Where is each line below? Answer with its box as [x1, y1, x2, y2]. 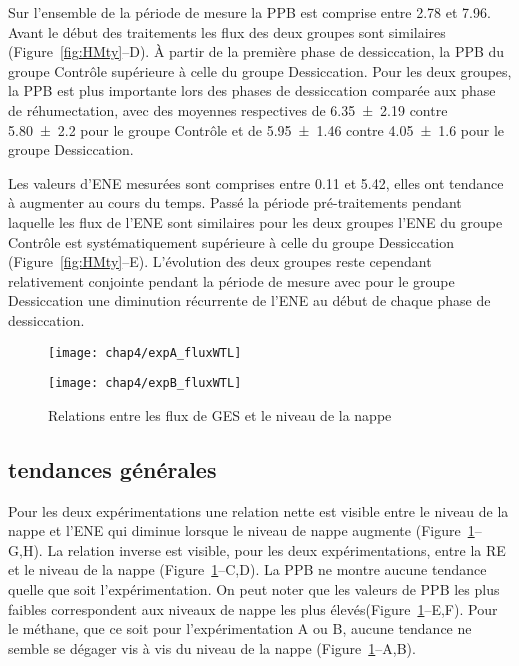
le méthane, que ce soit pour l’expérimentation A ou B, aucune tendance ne [8, 618, 472, 639]
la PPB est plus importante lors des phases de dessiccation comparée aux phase [8, 80, 496, 101]
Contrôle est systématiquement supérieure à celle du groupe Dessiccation [8, 231, 455, 252]
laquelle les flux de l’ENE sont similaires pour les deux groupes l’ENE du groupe [8, 211, 503, 232]
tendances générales [8, 453, 217, 484]
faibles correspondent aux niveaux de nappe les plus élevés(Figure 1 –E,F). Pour [8, 598, 498, 619]
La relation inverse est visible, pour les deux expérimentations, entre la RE [47, 539, 506, 560]
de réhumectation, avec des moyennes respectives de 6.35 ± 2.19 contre [8, 99, 448, 120]
